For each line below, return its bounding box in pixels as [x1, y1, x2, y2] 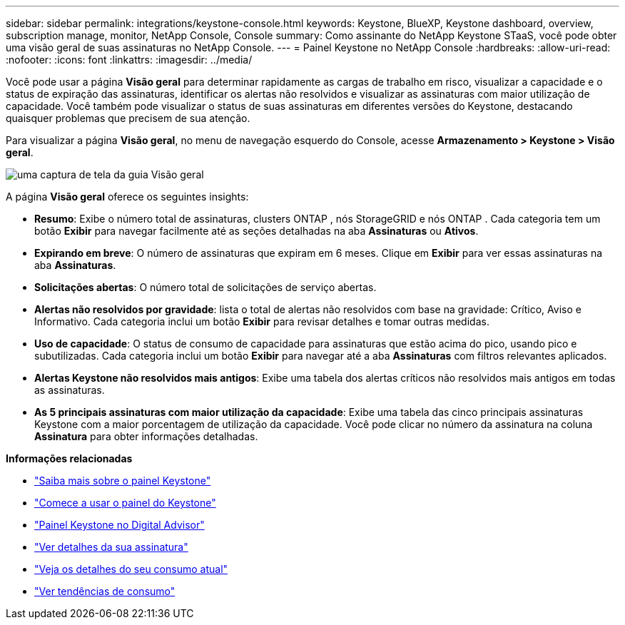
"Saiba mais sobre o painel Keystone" [34, 474, 211, 487]
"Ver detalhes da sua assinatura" [34, 541, 188, 553]
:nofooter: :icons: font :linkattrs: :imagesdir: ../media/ [6, 54, 253, 66]
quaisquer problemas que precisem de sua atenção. [6, 112, 250, 124]
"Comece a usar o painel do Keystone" [34, 497, 216, 509]
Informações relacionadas [6, 452, 133, 464]
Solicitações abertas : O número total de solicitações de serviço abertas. [34, 281, 377, 293]
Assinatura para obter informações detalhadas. [34, 430, 258, 442]
